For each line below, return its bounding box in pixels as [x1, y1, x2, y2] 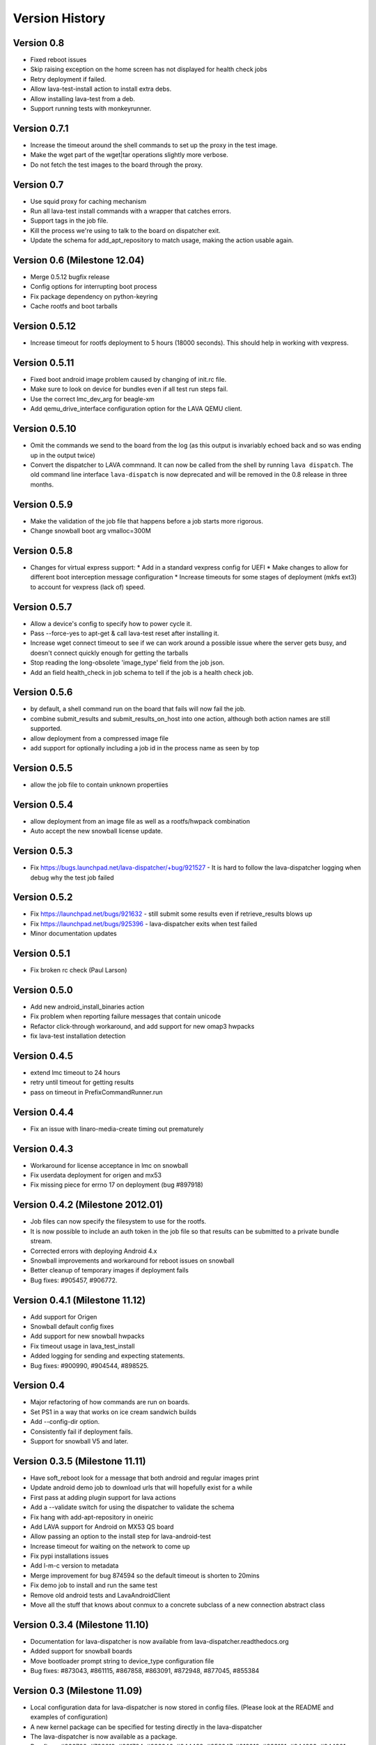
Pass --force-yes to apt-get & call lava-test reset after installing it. [30, 629, 219, 637]
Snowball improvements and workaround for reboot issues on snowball [30, 1256, 235, 1265]
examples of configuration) [30, 1713, 108, 1721]
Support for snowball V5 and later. [30, 1437, 129, 1446]
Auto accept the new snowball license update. [30, 827, 163, 836]
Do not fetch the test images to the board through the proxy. [30, 161, 203, 169]
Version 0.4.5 [13, 1050, 73, 1062]
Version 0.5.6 [13, 686, 73, 698]
